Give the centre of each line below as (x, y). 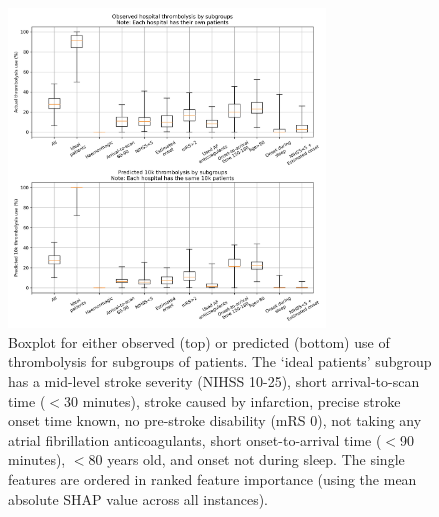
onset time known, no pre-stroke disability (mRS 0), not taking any (215, 420)
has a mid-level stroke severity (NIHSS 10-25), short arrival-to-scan (214, 380)
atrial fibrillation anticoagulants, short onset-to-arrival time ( (195, 439)
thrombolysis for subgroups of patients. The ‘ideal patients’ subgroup (220, 361)
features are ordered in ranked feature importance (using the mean (212, 478)
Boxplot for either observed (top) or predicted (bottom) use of (199, 341)
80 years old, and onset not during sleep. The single (246, 459)
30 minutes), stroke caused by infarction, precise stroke (232, 400)
